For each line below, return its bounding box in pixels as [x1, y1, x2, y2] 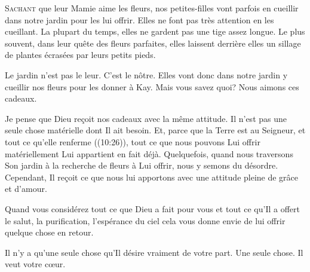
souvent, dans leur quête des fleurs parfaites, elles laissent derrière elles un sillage [5, 36, 301, 49]
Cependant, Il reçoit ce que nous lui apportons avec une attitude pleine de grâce [5, 170, 299, 183]
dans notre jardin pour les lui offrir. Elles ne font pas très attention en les [5, 13, 274, 26]
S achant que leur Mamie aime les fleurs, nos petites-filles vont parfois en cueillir [5, 2, 299, 14]
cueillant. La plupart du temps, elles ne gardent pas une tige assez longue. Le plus [5, 25, 305, 38]
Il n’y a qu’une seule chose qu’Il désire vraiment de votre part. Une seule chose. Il [5, 246, 303, 258]
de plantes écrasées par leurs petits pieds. [5, 48, 156, 61]
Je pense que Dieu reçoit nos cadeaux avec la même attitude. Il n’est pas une [5, 112, 287, 124]
